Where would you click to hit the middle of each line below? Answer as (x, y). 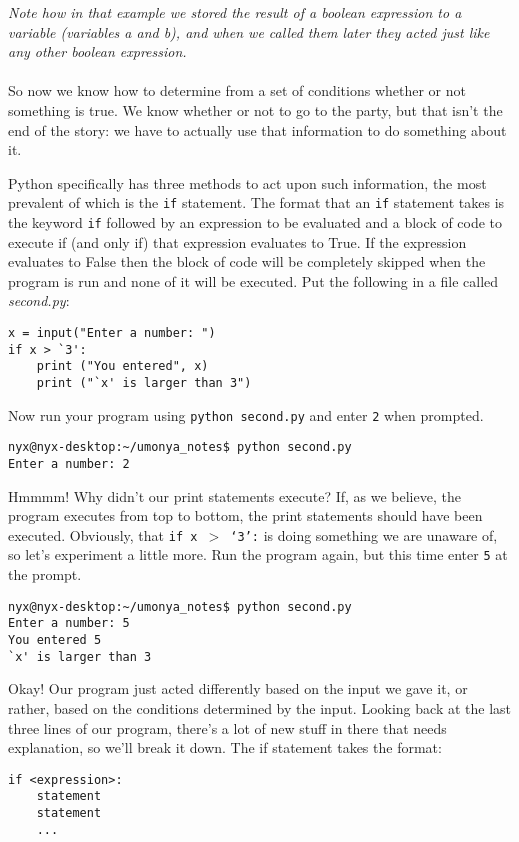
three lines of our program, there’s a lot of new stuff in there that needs (227, 727)
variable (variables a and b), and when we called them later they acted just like (249, 31)
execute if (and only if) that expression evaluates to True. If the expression (237, 241)
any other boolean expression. (97, 51)
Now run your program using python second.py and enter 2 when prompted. (246, 414)
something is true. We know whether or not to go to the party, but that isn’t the (255, 109)
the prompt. (45, 574)
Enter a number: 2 (69, 463)
